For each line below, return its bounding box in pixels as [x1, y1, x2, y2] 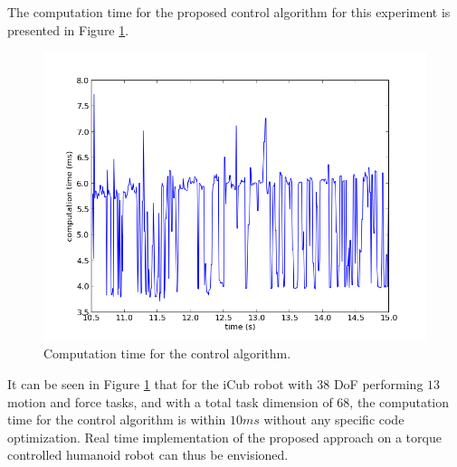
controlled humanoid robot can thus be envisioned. [7, 445, 289, 464]
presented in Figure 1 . [7, 20, 129, 39]
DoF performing [333, 374, 424, 393]
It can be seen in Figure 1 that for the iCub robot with [7, 374, 313, 393]
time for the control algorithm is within [7, 410, 226, 429]
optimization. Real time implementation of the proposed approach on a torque [7, 427, 442, 446]
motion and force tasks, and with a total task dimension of [7, 392, 333, 411]
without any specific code [263, 410, 405, 429]
